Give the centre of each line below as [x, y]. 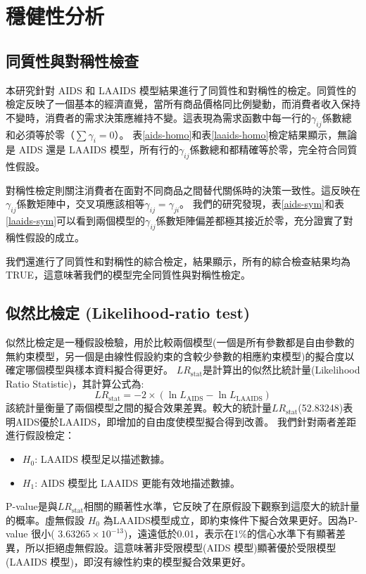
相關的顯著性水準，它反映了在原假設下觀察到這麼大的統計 [217, 506]
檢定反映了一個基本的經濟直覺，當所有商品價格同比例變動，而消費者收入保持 [183, 104]
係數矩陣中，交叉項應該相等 [81, 204]
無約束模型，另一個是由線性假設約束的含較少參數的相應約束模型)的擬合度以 [180, 356]
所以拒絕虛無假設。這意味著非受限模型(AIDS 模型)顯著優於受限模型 [181, 548]
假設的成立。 [55, 237]
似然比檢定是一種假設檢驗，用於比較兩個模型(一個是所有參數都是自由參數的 [180, 342]
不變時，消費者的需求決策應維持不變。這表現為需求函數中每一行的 [158, 117]
